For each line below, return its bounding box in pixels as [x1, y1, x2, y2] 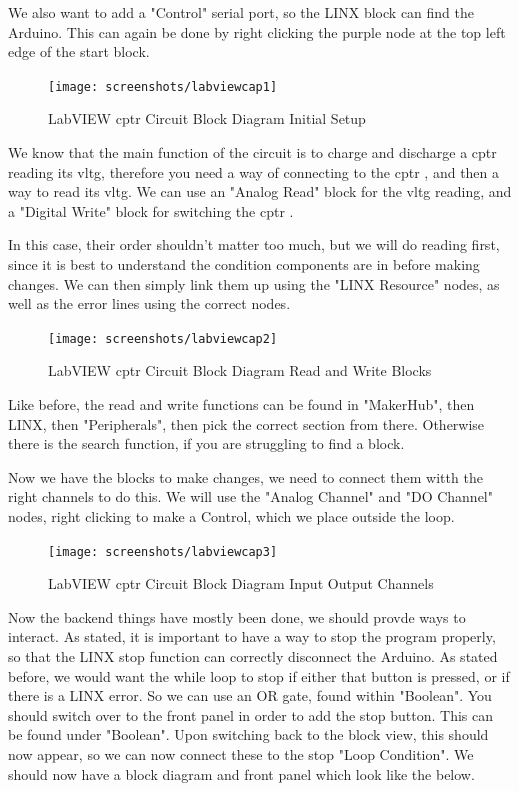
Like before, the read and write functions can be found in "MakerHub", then [8, 394, 475, 415]
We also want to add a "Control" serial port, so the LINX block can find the [8, 2, 475, 22]
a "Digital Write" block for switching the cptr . [8, 200, 294, 221]
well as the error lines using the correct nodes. [8, 293, 291, 314]
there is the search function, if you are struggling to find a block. [8, 433, 405, 454]
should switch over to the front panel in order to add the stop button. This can [8, 704, 494, 725]
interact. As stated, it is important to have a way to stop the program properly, [8, 626, 496, 647]
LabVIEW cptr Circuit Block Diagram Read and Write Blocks [48, 360, 432, 381]
